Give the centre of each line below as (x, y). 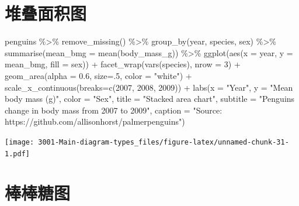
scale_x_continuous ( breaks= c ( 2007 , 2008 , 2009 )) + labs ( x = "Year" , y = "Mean (149, 87)
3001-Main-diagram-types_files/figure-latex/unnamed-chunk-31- (164, 142)
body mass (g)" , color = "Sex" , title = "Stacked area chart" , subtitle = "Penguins (150, 99)
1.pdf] (17, 154)
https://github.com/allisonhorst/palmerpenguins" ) (95, 121)
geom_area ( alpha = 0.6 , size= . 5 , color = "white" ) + (98, 75)
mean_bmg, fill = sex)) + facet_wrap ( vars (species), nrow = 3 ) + (123, 64)
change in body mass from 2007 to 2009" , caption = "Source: (114, 110)
